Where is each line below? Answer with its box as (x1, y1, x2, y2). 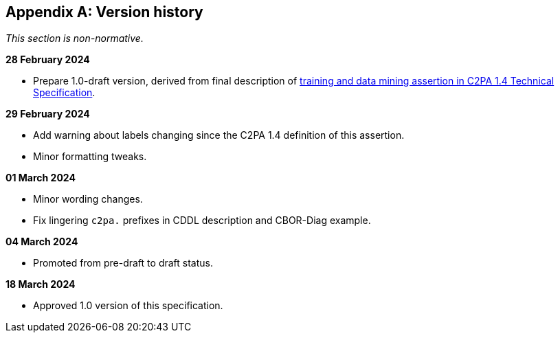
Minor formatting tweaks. (33, 150, 147, 163)
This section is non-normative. (5, 32, 144, 45)
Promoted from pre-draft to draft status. (33, 257, 213, 269)
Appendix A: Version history (5, 3, 203, 21)
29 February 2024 (5, 108, 90, 120)
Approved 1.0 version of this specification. (33, 300, 223, 312)
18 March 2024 (5, 278, 76, 291)
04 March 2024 (5, 236, 78, 248)
